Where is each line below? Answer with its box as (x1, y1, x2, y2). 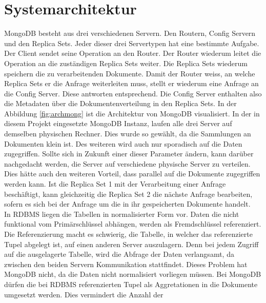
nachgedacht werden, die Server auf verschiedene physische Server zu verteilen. (4, 158, 251, 169)
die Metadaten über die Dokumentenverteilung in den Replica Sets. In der (4, 98, 237, 109)
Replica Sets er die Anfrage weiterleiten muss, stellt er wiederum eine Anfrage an (4, 78, 259, 89)
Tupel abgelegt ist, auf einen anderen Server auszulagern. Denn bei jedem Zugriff (4, 238, 259, 249)
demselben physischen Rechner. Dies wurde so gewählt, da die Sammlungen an (4, 128, 251, 139)
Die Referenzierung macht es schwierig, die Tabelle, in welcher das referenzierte (4, 229, 253, 239)
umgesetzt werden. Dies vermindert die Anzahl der (4, 289, 163, 299)
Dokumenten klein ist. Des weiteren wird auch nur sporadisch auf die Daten (4, 138, 242, 149)
